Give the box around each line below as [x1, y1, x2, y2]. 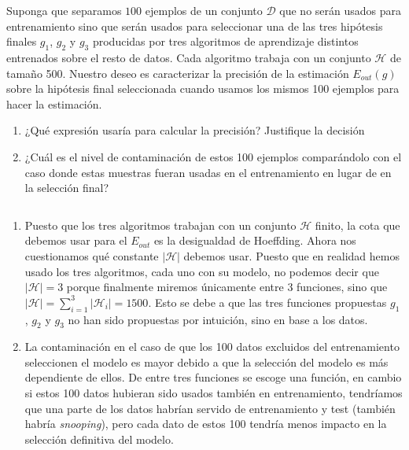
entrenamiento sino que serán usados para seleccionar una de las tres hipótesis [6, 17, 383, 34]
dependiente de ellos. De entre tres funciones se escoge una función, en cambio [24, 369, 402, 385]
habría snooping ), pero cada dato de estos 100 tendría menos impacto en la [24, 415, 387, 432]
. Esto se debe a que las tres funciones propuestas [148, 293, 387, 310]
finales [6, 33, 37, 50]
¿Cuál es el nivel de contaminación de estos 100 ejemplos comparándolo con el [24, 148, 402, 164]
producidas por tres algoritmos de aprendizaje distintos [92, 33, 359, 50]
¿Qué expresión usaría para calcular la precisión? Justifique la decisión [24, 122, 365, 138]
